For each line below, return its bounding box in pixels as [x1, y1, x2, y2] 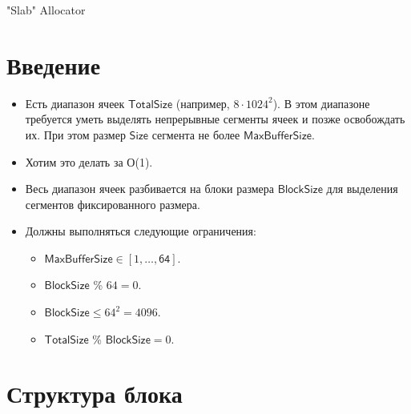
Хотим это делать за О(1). [25, 153, 153, 170]
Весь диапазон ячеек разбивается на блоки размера [25, 180, 275, 197]
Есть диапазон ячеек [25, 94, 125, 111]
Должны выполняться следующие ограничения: [25, 223, 256, 239]
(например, [175, 94, 230, 111]
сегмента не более [151, 126, 240, 143]
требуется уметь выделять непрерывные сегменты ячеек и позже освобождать [25, 111, 405, 127]
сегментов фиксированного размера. [25, 195, 200, 212]
